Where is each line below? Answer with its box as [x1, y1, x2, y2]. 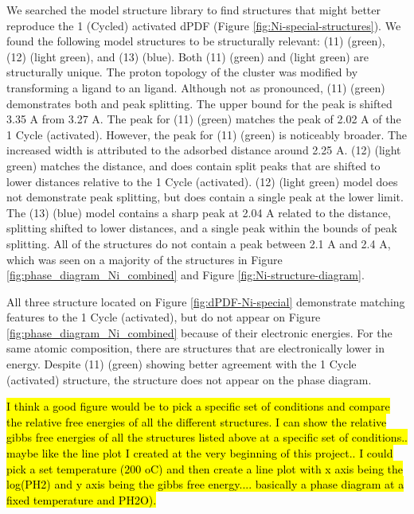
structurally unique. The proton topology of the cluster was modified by [6, 64, 358, 80]
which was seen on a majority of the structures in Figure [6, 251, 283, 267]
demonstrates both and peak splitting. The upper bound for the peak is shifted [6, 95, 393, 111]
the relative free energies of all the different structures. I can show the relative [6, 413, 387, 430]
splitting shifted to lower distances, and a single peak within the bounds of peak [6, 220, 397, 236]
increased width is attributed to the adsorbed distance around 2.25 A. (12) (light [6, 142, 401, 158]
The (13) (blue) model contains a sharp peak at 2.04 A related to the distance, [6, 204, 391, 220]
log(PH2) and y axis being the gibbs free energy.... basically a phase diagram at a [6, 476, 404, 493]
